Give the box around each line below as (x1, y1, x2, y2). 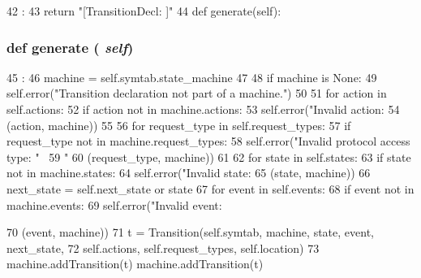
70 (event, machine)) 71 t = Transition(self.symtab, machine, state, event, (6, 224, 374, 241)
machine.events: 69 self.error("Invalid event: (6, 196, 222, 213)
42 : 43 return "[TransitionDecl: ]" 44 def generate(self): (6, 2, 281, 19)
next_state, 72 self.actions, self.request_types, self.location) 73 (6, 239, 320, 256)
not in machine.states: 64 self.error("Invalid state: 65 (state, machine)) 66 (6, 164, 371, 181)
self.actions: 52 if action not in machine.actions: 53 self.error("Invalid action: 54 (6, 101, 400, 117)
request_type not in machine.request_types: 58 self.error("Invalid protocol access (6, 132, 410, 150)
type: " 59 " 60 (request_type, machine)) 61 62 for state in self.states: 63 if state (6, 148, 411, 165)
